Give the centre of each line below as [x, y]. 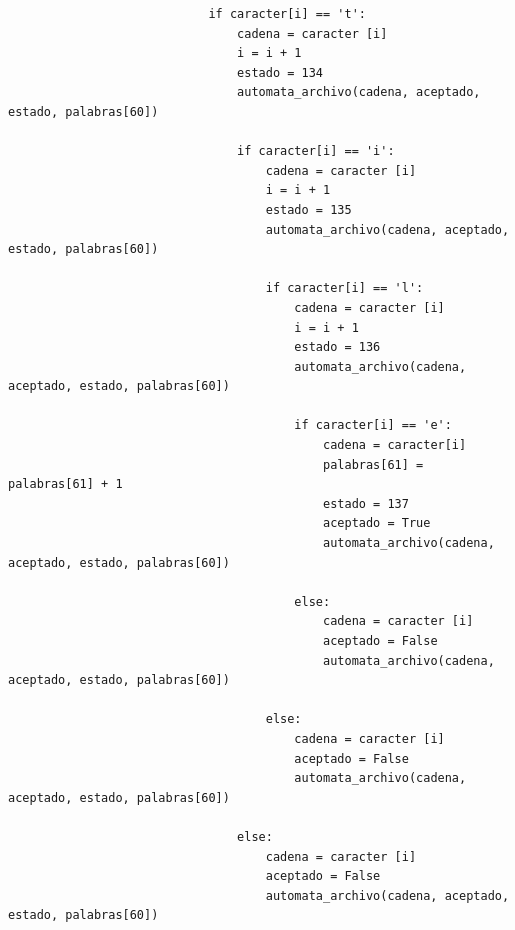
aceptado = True [377, 523]
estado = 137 [366, 503]
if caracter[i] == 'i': [316, 151]
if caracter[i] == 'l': [344, 288]
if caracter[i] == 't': [287, 14]
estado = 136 [337, 347]
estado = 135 [308, 209]
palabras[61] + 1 [65, 484]
